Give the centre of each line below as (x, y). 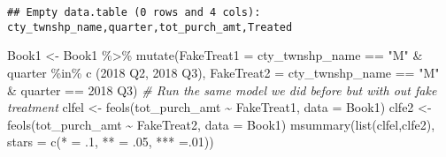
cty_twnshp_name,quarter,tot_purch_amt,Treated (150, 27)
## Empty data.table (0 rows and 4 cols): (134, 12)
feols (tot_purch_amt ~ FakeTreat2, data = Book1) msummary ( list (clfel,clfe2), (221, 124)
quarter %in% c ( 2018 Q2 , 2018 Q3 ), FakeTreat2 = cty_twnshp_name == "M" (223, 72)
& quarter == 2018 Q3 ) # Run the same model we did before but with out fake (222, 90)
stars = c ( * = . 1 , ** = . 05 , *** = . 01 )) (111, 142)
